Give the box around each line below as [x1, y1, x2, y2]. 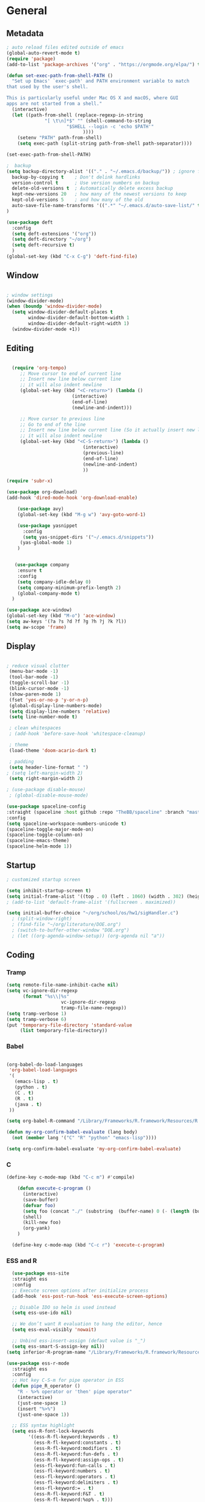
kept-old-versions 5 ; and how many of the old [12, 197, 143, 203]
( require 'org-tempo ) [12, 365, 67, 371]
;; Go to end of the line [20, 421, 86, 428]
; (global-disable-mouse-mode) [9, 792, 88, 798]
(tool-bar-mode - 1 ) [9, 674, 59, 680]
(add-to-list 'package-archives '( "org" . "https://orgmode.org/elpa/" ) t [6, 61, 201, 67]
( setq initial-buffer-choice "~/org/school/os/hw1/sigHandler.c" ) [6, 910, 179, 916]
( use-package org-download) [6, 489, 78, 495]
